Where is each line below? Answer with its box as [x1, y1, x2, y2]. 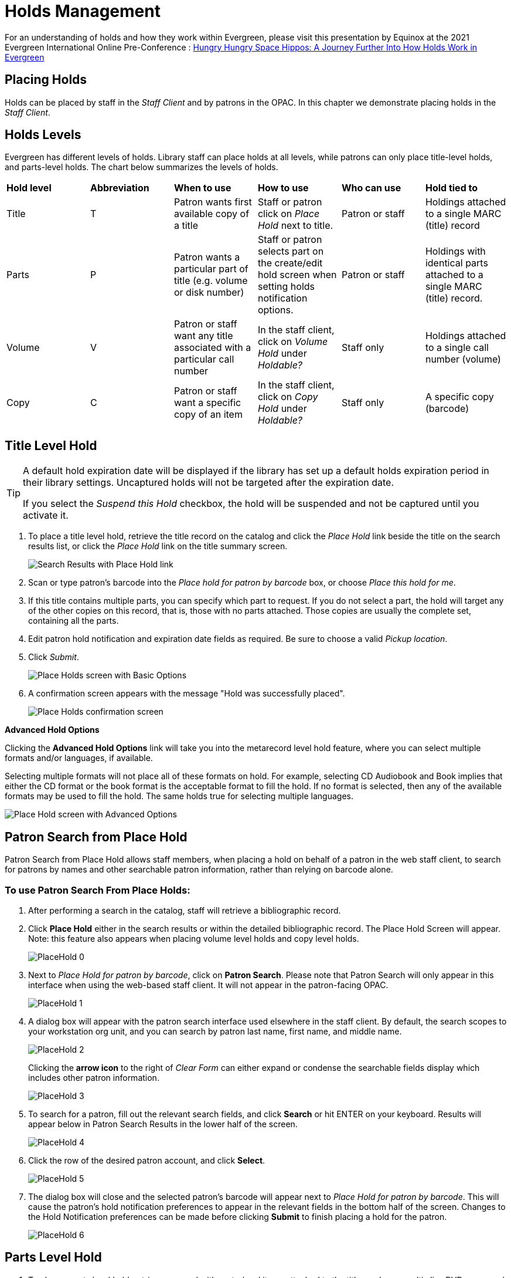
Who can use [341, 182, 401, 194]
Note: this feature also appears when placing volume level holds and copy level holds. [28, 933, 359, 944]
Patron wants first [173, 196, 252, 208]
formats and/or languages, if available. [5, 753, 153, 763]
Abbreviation [90, 182, 149, 194]
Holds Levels [5, 127, 81, 143]
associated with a [173, 342, 251, 354]
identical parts [425, 257, 488, 269]
